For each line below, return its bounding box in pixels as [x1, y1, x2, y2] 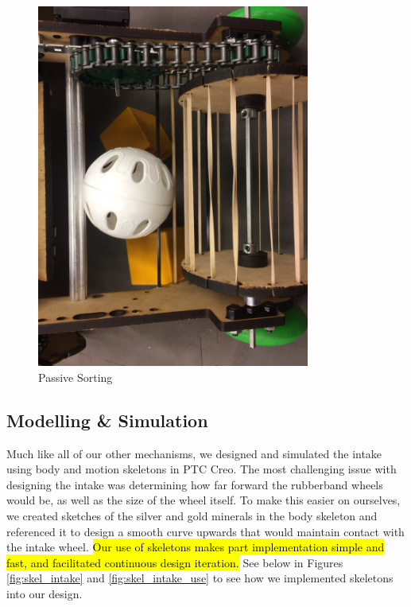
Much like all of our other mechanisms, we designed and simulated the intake [6, 445, 382, 461]
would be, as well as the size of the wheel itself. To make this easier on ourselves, [6, 492, 401, 508]
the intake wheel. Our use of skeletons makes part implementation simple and [6, 539, 385, 555]
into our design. [6, 585, 83, 601]
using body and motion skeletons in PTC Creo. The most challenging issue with [6, 461, 397, 477]
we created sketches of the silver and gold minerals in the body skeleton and [6, 508, 378, 524]
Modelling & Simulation [6, 407, 208, 432]
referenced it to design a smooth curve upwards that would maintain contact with [6, 523, 405, 539]
